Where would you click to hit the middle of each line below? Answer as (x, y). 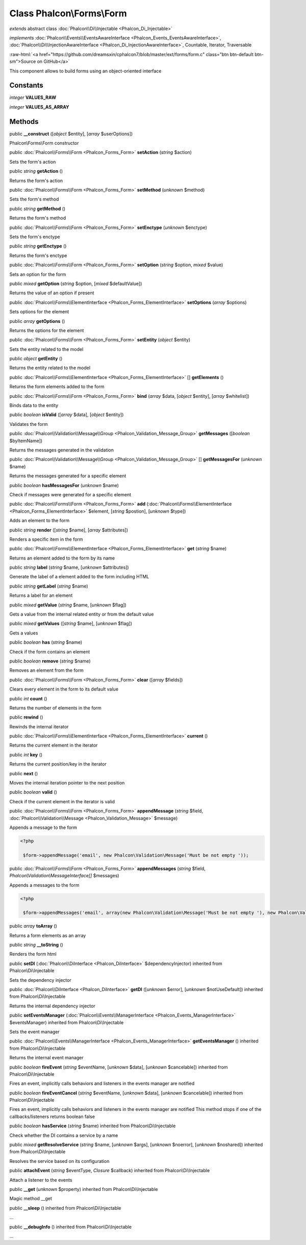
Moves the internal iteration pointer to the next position (67, 783)
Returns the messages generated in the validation (62, 450)
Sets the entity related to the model (46, 349)
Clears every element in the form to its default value (64, 689)
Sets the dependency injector (40, 980)
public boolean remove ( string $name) (50, 661)
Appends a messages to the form (44, 885)
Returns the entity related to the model (50, 368)
